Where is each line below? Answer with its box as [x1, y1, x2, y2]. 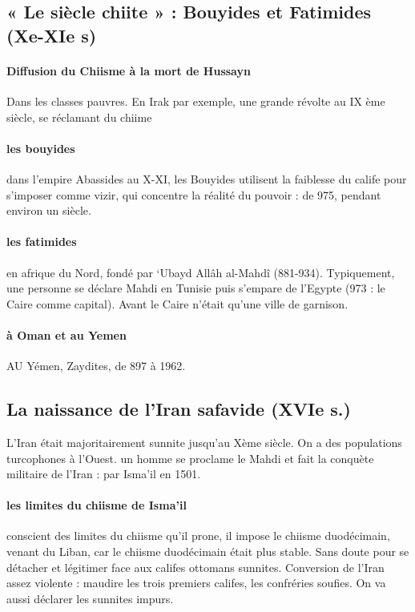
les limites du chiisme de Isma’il [6, 497, 187, 513]
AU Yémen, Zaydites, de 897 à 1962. [6, 357, 186, 374]
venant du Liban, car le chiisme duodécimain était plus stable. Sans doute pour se [6, 543, 409, 560]
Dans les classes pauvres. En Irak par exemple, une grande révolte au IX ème [6, 92, 385, 109]
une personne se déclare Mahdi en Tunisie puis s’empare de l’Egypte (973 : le [6, 280, 385, 296]
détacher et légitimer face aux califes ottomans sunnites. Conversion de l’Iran [6, 558, 385, 575]
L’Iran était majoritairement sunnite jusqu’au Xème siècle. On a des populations [6, 433, 402, 450]
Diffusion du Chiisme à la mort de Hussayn [6, 62, 251, 79]
